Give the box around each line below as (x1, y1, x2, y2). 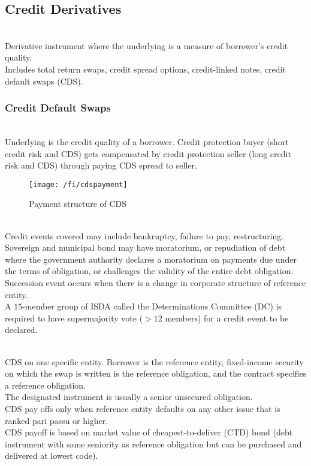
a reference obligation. (5, 378, 86, 391)
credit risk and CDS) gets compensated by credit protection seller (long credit (5, 147, 291, 160)
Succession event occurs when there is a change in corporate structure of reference (5, 276, 306, 288)
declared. (5, 323, 38, 336)
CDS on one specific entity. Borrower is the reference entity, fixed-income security (5, 355, 304, 368)
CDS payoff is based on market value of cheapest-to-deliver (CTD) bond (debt (5, 426, 293, 438)
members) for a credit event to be (165, 311, 289, 324)
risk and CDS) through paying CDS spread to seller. (5, 159, 197, 172)
